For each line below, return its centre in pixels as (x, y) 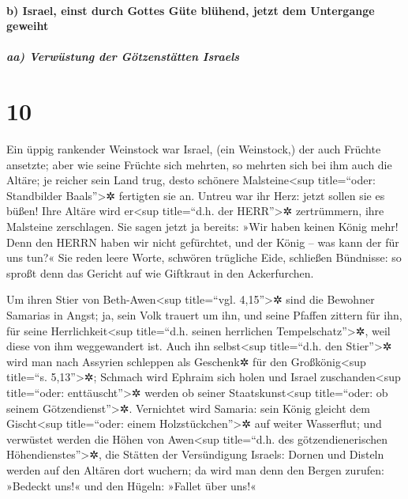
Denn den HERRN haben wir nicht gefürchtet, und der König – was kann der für (203, 242)
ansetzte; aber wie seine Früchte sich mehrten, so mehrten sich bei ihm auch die (199, 164)
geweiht (28, 26)
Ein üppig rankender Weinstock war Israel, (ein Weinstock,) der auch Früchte (194, 149)
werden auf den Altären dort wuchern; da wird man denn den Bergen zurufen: (195, 469)
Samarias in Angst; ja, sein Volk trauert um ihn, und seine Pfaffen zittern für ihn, (204, 315)
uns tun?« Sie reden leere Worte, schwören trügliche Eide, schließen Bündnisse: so (204, 257)
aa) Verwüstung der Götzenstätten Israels (123, 57)
